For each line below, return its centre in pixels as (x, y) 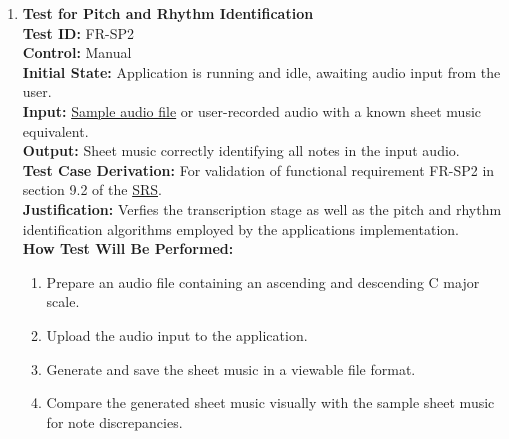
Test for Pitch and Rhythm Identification (168, 13)
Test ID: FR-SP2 (78, 32)
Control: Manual (77, 52)
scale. (63, 301)
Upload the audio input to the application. (177, 334)
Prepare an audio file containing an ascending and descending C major (263, 281)
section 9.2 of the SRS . (92, 189)
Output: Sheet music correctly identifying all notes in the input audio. (241, 150)
